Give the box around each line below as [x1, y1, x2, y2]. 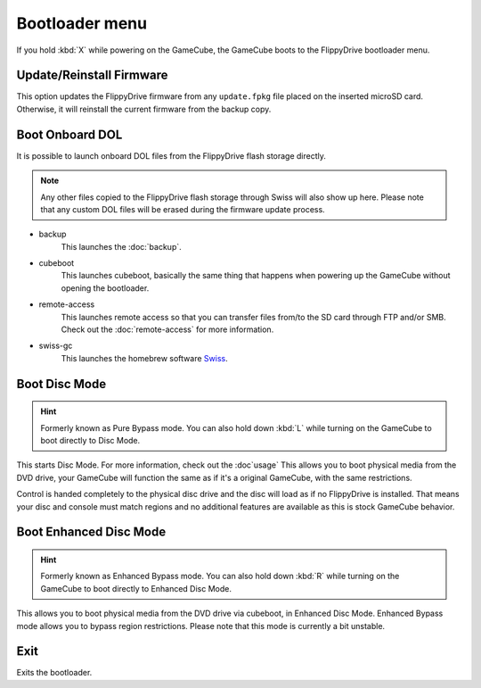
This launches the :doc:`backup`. [61, 241, 182, 252]
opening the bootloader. [61, 282, 150, 294]
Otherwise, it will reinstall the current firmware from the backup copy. [16, 104, 272, 114]
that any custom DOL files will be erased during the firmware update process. [40, 203, 325, 214]
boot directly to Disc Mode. [40, 435, 141, 446]
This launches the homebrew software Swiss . [61, 352, 228, 363]
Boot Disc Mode [16, 376, 107, 392]
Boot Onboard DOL [16, 127, 123, 142]
